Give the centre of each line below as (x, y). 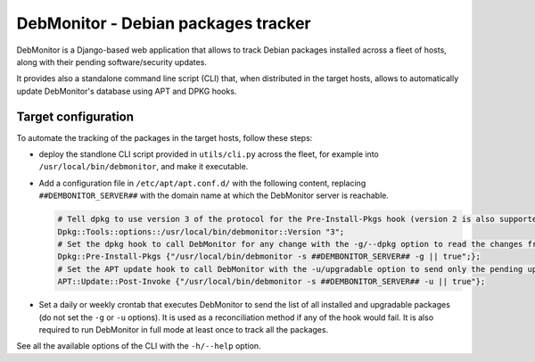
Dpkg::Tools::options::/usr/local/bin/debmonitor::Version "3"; (201, 231)
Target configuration (75, 116)
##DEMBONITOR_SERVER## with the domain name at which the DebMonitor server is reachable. (214, 195)
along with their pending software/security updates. (111, 62)
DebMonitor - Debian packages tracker (164, 23)
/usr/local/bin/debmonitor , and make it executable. (144, 167)
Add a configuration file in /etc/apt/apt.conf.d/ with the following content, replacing (202, 183)
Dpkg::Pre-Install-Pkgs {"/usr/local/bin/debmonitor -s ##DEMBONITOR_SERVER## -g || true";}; (269, 257)
